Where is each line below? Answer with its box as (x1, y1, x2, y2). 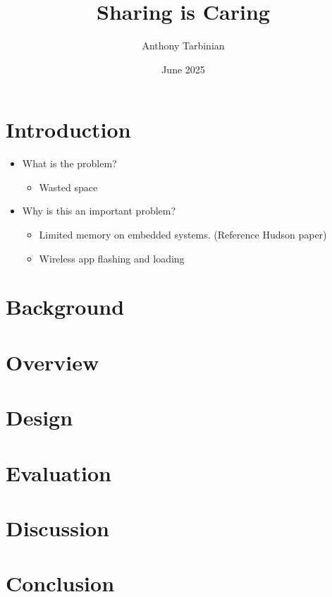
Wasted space (39, 179, 98, 194)
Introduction (6, 115, 131, 144)
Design (6, 403, 73, 432)
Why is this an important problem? (22, 203, 176, 218)
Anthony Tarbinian (142, 38, 225, 53)
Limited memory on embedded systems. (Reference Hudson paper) (39, 227, 327, 242)
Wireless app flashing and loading (39, 251, 185, 265)
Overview (6, 347, 99, 376)
